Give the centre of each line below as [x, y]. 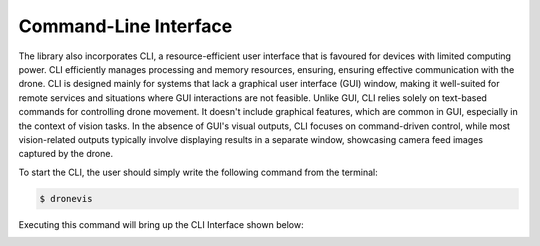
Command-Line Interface [125, 26]
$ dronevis [66, 198]
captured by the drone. [66, 154]
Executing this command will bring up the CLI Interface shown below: [161, 224]
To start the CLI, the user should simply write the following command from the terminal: [198, 172]
